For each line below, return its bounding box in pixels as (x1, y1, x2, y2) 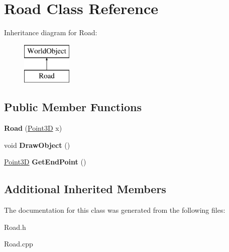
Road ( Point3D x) (4, 123, 62, 133)
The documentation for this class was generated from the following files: (4, 205, 225, 215)
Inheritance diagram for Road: (4, 27, 97, 38)
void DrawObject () (4, 139, 70, 150)
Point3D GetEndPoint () (4, 156, 86, 167)
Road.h (4, 221, 26, 232)
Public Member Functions (4, 99, 142, 115)
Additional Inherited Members (4, 181, 166, 197)
